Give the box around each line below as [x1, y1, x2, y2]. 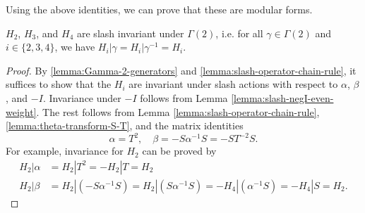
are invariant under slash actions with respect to [128, 77, 338, 91]
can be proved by [142, 143, 217, 158]
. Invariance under [42, 90, 121, 105]
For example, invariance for [6, 143, 124, 158]
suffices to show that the [6, 77, 112, 91]
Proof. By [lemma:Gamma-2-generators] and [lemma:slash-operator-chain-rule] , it [6, 63, 357, 77]
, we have [54, 39, 95, 54]
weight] [6, 104, 37, 119]
